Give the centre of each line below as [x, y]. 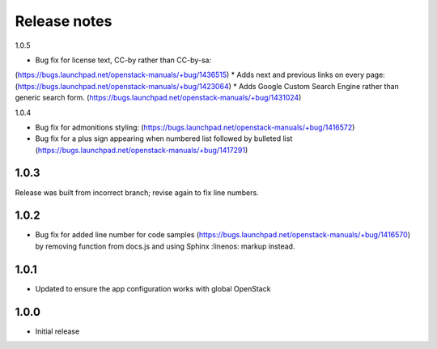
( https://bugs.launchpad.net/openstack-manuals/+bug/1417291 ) [142, 150]
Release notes [64, 21]
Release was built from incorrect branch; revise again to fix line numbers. [137, 192]
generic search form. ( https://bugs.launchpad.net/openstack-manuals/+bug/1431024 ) [158, 98]
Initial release [57, 331]
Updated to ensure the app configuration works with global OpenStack [153, 288]
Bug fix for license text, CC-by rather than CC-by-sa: [123, 60]
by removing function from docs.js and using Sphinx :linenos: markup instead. [165, 246]
